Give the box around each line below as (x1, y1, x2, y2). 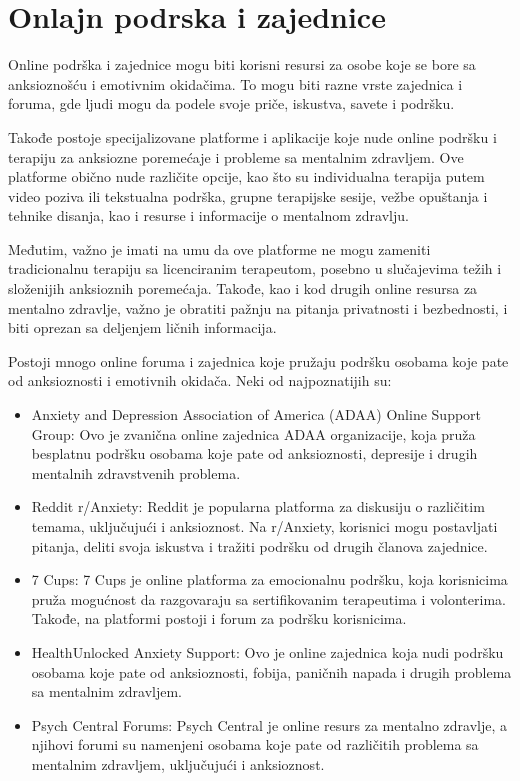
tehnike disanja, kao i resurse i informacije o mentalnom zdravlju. (8, 205, 409, 226)
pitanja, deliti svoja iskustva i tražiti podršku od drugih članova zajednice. (31, 535, 488, 556)
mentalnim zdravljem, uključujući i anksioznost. (31, 753, 325, 774)
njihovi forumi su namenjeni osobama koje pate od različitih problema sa (31, 734, 479, 755)
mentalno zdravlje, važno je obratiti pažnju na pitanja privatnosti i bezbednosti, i (8, 297, 508, 318)
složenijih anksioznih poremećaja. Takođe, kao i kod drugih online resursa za (8, 278, 478, 299)
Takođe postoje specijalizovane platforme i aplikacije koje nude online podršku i (8, 126, 497, 147)
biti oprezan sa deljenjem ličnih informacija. (8, 317, 277, 338)
